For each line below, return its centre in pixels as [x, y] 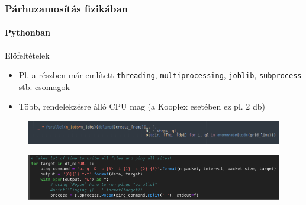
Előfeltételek [27, 55]
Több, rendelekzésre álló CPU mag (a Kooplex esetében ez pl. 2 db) [142, 106]
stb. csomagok [44, 86]
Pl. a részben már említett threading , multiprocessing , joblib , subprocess [160, 75]
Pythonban [28, 32]
